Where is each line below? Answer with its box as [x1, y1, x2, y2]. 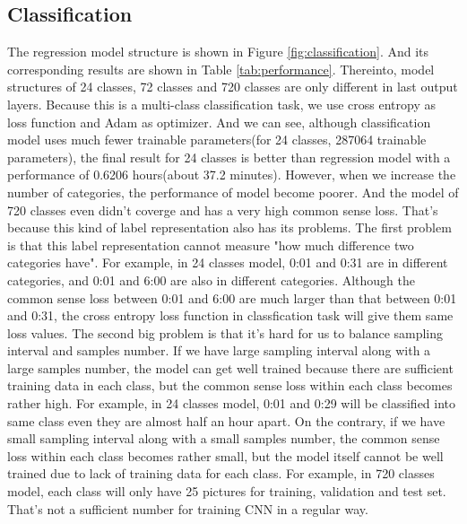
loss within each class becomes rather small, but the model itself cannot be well [7, 446, 444, 465]
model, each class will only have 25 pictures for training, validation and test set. [7, 482, 446, 501]
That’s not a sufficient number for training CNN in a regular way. [7, 499, 368, 518]
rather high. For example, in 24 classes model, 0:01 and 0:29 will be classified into [7, 394, 456, 413]
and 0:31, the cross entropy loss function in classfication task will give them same [7, 306, 454, 325]
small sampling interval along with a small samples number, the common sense [7, 429, 440, 448]
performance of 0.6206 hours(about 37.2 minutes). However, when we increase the [7, 165, 456, 184]
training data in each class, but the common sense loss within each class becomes [7, 376, 453, 395]
